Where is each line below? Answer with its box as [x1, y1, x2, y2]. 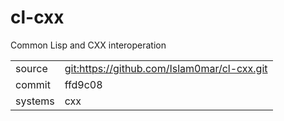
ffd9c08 [64, 77, 103, 91]
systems [15, 94, 55, 108]
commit [15, 77, 51, 91]
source [15, 61, 48, 75]
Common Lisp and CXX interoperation [10, 39, 167, 51]
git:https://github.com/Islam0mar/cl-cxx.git [64, 61, 268, 75]
